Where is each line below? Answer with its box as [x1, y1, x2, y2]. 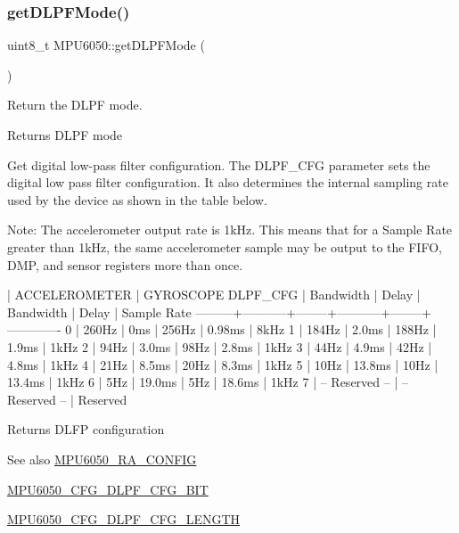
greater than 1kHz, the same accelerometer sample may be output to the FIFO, [7, 237, 442, 256]
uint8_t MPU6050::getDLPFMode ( [7, 36, 205, 54]
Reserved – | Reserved [7, 389, 127, 408]
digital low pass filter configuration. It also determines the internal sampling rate [7, 173, 448, 192]
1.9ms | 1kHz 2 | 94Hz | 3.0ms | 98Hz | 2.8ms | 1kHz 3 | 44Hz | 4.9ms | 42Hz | [7, 337, 432, 356]
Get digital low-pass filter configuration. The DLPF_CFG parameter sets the [7, 155, 430, 174]
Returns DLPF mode [7, 126, 123, 143]
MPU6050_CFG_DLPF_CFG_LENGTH [7, 510, 241, 529]
